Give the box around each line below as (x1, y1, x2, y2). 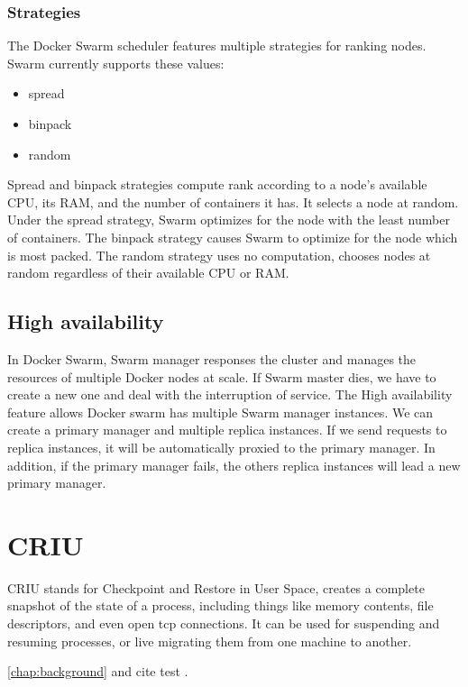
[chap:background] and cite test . (7, 662, 188, 681)
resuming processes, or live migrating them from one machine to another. (7, 631, 412, 650)
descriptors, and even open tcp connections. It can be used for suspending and (7, 614, 440, 633)
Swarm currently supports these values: (7, 53, 225, 72)
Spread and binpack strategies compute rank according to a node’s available (7, 175, 427, 194)
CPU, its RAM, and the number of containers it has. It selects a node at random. (7, 192, 459, 211)
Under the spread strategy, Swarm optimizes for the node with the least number (7, 210, 450, 229)
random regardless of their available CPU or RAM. (7, 263, 289, 282)
